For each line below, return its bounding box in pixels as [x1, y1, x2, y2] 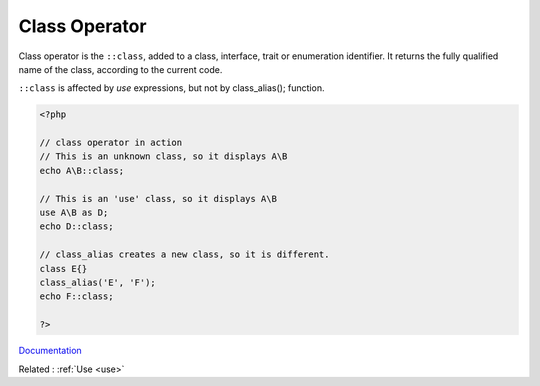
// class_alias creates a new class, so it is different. [39, 249, 330, 260]
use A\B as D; [39, 207, 109, 219]
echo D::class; [39, 221, 114, 232]
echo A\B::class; [39, 165, 125, 176]
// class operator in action [39, 137, 183, 149]
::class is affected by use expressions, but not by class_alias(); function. [18, 82, 325, 94]
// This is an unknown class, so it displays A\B [39, 151, 288, 162]
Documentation [18, 345, 82, 357]
